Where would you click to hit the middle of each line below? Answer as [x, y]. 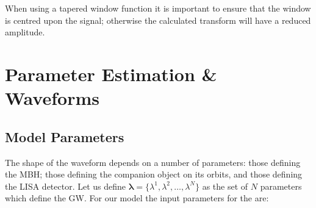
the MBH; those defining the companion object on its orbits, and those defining [154, 174]
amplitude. [25, 32]
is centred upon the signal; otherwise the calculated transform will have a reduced [158, 20]
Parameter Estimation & [111, 74]
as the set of [225, 186]
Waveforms [52, 98]
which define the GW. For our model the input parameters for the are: [137, 198]
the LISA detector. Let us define [66, 186]
